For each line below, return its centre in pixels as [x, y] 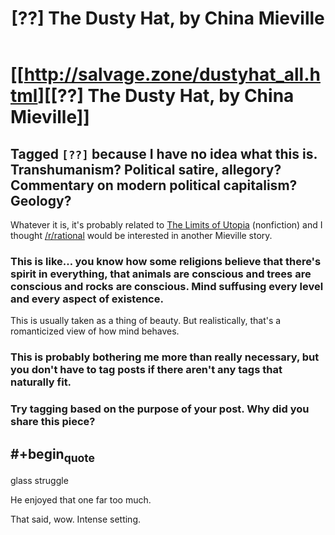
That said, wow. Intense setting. [76, 519]
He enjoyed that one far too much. [81, 500]
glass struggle [39, 481]
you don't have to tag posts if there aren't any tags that [146, 370]
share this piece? [53, 422]
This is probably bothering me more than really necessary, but [165, 357]
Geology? [41, 200]
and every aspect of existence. [87, 299]
